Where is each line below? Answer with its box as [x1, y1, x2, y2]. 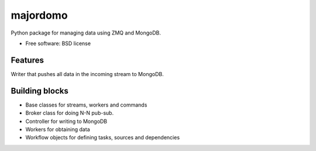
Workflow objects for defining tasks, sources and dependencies [25, 134, 180, 141]
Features [11, 55, 44, 65]
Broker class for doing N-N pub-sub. [25, 109, 114, 116]
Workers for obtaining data [25, 126, 90, 133]
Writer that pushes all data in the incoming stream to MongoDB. [11, 70, 164, 77]
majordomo [11, 9, 68, 22]
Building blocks [11, 85, 68, 96]
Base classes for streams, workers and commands [25, 101, 147, 108]
